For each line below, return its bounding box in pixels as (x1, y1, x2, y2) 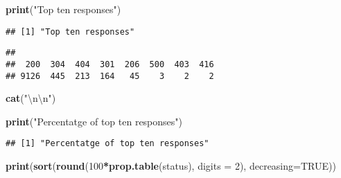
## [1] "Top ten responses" (6, 26, 135, 37)
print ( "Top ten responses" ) (6, 2, 121, 16)
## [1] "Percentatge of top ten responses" (6, 139, 209, 149)
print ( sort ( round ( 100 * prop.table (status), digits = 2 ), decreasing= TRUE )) (6, 159, 336, 173)
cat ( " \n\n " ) (6, 91, 56, 105)
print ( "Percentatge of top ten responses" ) (6, 114, 183, 128)
